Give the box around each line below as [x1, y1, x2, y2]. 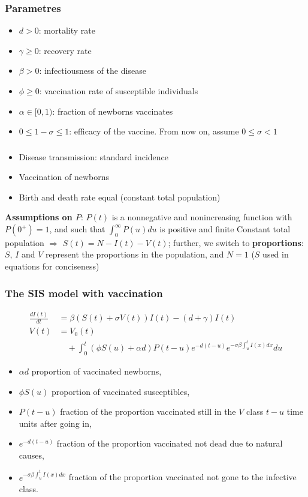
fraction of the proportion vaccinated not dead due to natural [56, 437, 283, 450]
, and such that [49, 223, 105, 235]
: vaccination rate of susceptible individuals [39, 85, 198, 97]
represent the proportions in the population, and [46, 248, 224, 261]
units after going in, [19, 417, 92, 429]
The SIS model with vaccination [5, 285, 163, 300]
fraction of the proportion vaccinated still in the [60, 405, 236, 418]
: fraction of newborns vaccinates [52, 104, 173, 117]
